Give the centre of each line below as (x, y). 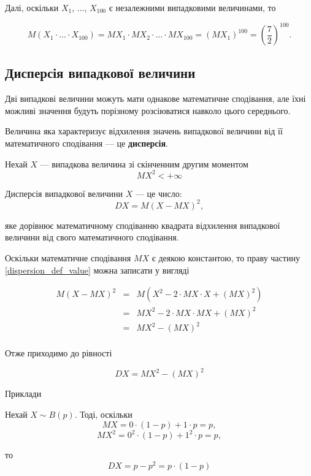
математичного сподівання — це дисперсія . (86, 143)
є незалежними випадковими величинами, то (192, 7)
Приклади (23, 393)
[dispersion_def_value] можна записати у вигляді (97, 270)
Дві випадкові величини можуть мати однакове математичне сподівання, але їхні (155, 98)
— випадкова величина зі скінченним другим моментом (144, 163)
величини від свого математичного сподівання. (92, 237)
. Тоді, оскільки (103, 414)
